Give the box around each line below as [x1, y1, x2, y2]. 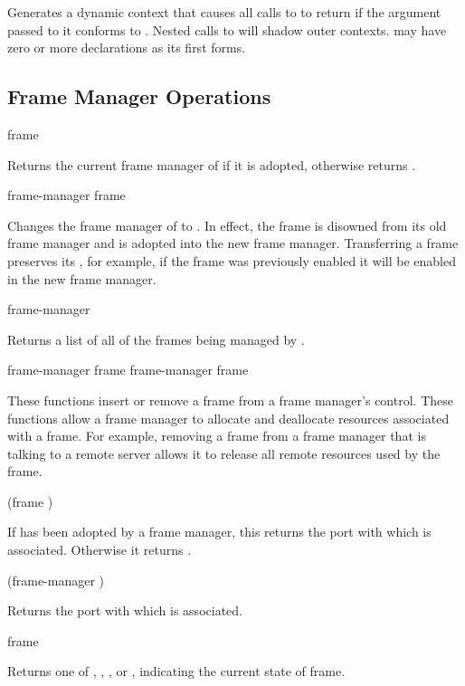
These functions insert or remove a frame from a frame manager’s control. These [7, 390, 453, 409]
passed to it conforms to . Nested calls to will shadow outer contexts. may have [7, 20, 447, 39]
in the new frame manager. [7, 269, 157, 288]
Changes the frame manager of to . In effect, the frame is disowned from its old [7, 215, 447, 234]
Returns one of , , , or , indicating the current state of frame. [7, 662, 346, 681]
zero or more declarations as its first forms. [7, 38, 246, 57]
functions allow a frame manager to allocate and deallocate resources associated [7, 408, 450, 427]
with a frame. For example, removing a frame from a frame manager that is [7, 426, 426, 445]
